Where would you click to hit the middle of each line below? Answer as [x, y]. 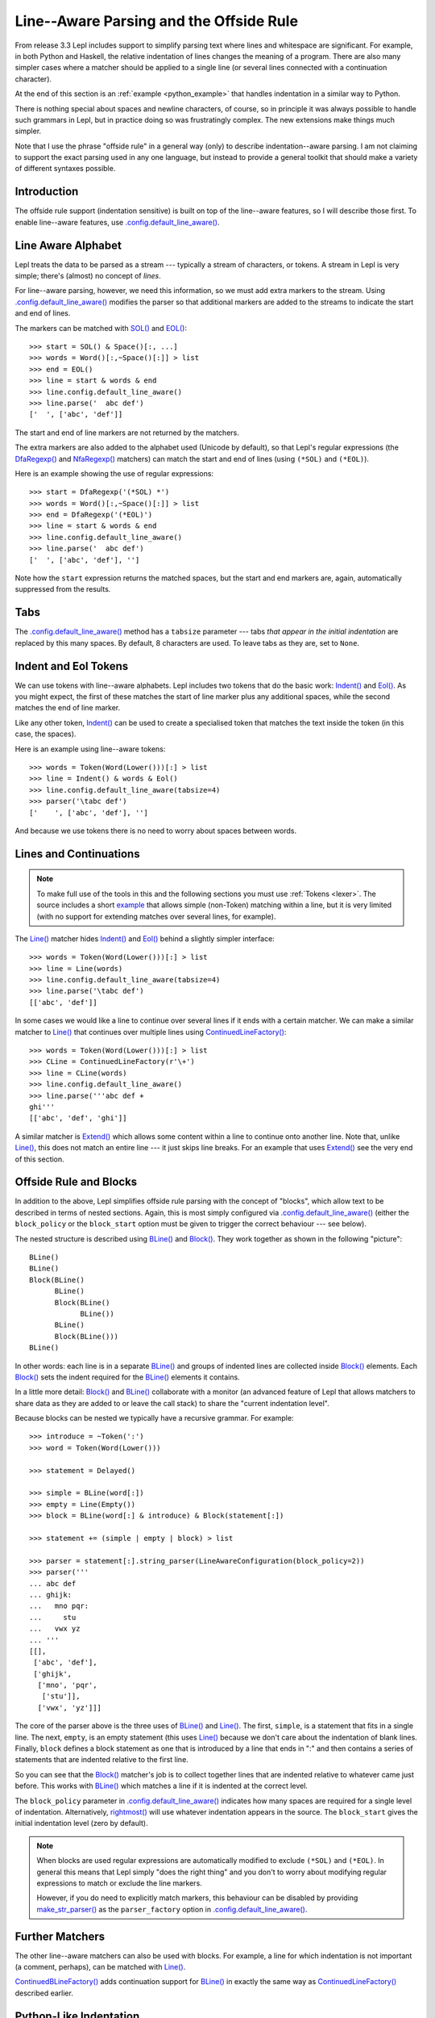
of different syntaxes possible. [65, 169]
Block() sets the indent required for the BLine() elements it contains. [128, 1377]
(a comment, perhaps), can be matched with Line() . [100, 1967]
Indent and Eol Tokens [72, 666]
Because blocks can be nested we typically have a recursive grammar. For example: [154, 1418]
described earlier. [44, 1993]
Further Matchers [60, 1936]
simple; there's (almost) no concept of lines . [88, 276]
